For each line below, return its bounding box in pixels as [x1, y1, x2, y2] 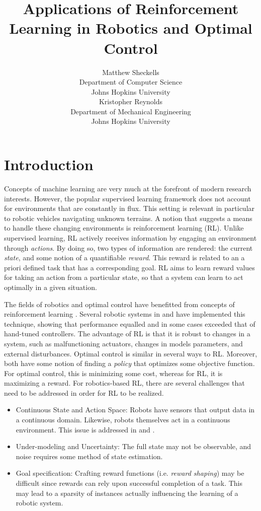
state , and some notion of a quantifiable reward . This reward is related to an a [4, 252, 245, 263]
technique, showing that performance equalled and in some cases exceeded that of [4, 318, 255, 329]
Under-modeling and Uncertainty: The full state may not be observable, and [16, 441, 251, 452]
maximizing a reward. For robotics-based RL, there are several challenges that [4, 378, 245, 388]
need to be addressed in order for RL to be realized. [4, 387, 164, 398]
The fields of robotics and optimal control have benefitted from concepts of [4, 299, 235, 309]
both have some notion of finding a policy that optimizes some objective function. [4, 358, 255, 369]
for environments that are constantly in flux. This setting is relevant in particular [4, 203, 255, 213]
